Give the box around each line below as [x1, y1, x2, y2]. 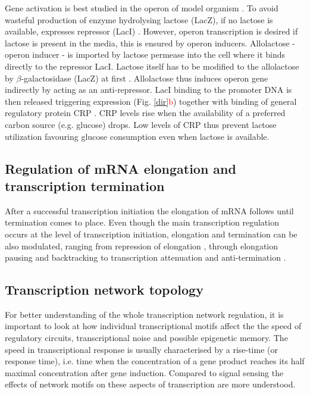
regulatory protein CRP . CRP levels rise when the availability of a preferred [5, 107, 286, 119]
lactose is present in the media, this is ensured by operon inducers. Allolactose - [5, 36, 296, 49]
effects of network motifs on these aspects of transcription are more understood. [5, 378, 296, 390]
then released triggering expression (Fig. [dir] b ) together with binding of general [5, 95, 297, 107]
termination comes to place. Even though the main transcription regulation [5, 216, 279, 229]
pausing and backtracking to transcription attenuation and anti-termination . [5, 251, 286, 264]
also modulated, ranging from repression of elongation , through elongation [5, 239, 278, 252]
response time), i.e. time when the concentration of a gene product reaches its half [5, 355, 305, 367]
